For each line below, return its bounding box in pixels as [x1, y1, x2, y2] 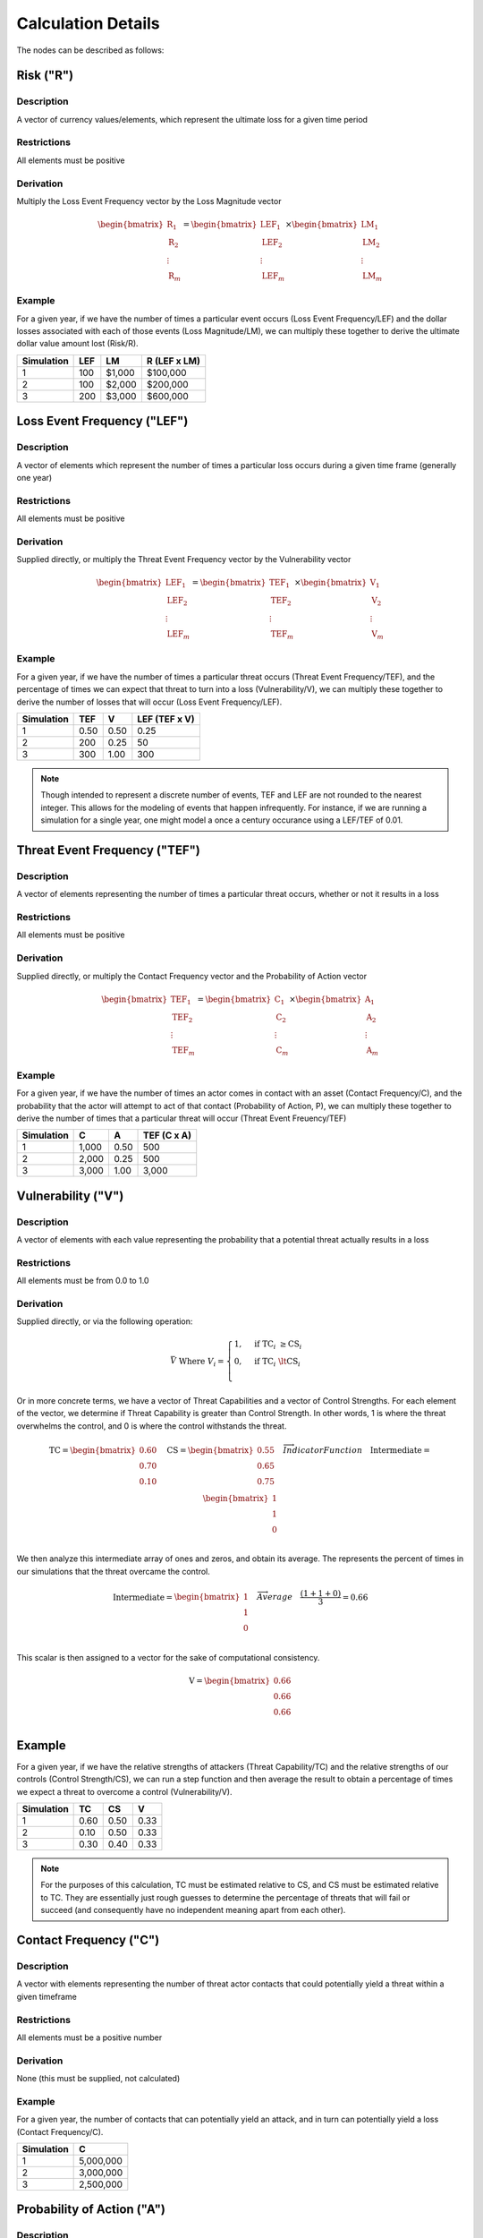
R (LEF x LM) [146, 354, 200, 367]
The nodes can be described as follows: [16, 45, 165, 56]
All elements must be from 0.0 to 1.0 [16, 1276, 149, 1286]
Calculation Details [16, 13, 160, 33]
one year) [16, 472, 53, 483]
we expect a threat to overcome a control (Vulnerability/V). [16, 1786, 233, 1797]
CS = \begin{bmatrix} [166, 1445, 254, 1455]
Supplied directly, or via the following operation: [16, 1316, 193, 1327]
